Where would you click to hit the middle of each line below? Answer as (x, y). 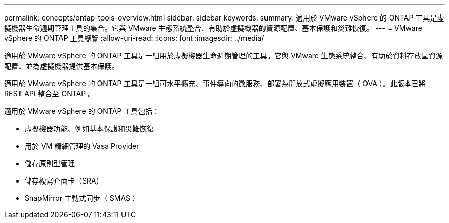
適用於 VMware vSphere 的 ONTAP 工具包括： (82, 111)
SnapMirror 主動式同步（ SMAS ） (82, 198)
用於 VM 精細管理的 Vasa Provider (82, 146)
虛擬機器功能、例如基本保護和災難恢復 (89, 128)
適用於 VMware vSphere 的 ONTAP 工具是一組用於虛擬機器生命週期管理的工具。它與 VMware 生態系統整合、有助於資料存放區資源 (223, 56)
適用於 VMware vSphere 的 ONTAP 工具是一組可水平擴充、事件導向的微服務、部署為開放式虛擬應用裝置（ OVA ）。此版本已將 (215, 83)
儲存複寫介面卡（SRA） (64, 181)
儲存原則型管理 (50, 163)
